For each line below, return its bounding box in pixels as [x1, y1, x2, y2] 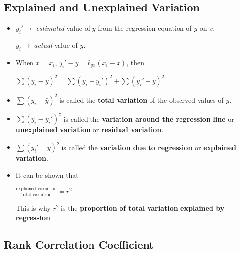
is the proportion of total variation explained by [61, 203, 225, 213]
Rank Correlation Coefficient [4, 236, 154, 252]
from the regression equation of [98, 23, 192, 33]
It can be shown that [15, 169, 79, 180]
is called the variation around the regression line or [63, 113, 234, 124]
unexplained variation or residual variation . [15, 124, 164, 135]
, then [126, 57, 144, 67]
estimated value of [36, 23, 90, 33]
